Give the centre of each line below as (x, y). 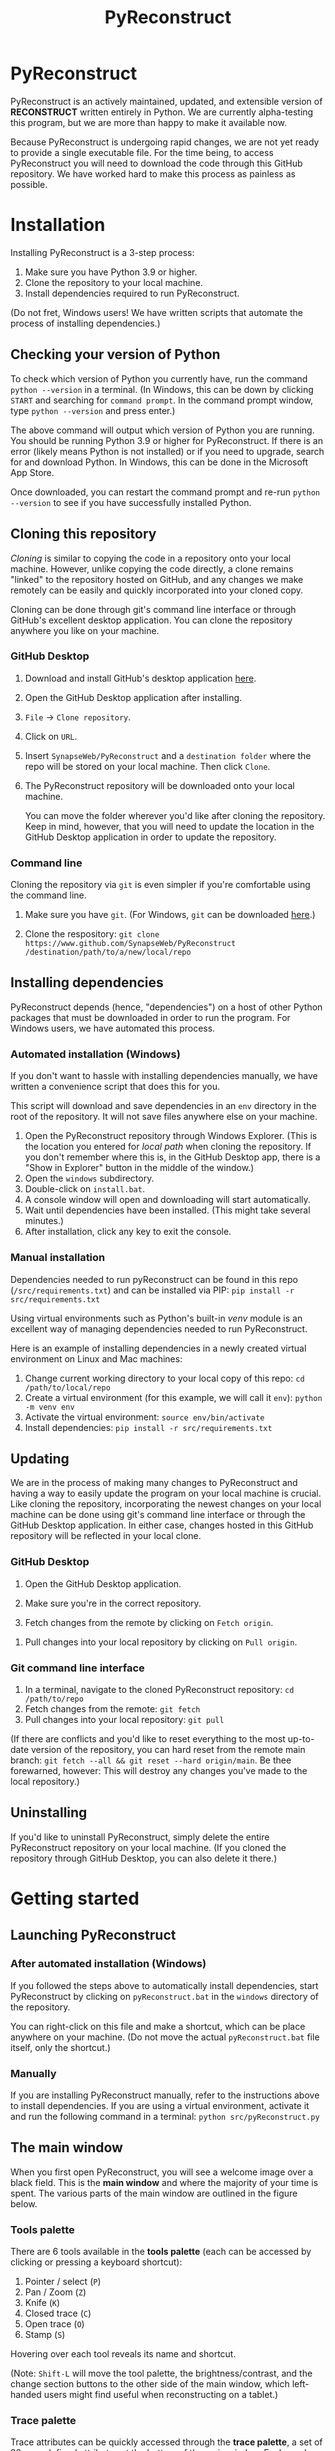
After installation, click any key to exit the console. (128, 1232)
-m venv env (49, 1407)
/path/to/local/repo (67, 1387)
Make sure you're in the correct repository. (113, 1603)
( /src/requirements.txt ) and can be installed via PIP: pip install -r (152, 1290)
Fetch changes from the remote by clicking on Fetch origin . (149, 1622)
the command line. (48, 895)
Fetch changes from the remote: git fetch (112, 1708)
